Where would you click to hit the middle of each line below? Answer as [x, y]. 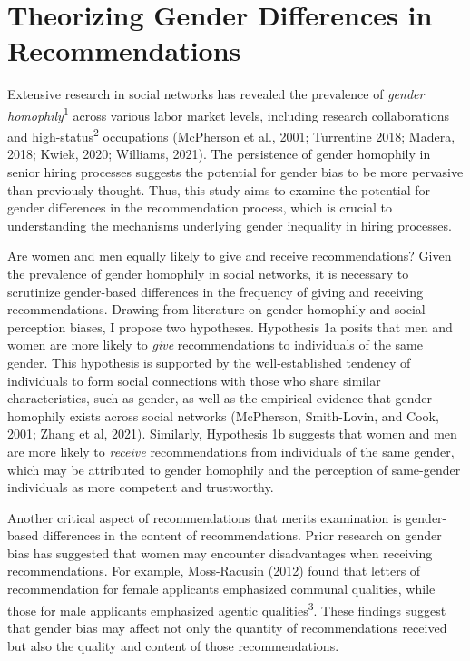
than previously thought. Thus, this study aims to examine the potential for [219, 189]
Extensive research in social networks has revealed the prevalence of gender [216, 94]
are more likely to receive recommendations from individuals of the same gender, [231, 451]
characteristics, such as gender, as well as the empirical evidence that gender [220, 398]
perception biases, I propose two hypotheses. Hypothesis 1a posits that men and [230, 326]
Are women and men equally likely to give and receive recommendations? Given [230, 256]
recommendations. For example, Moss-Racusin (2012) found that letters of [214, 571]
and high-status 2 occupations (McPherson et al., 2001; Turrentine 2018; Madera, [231, 135]
